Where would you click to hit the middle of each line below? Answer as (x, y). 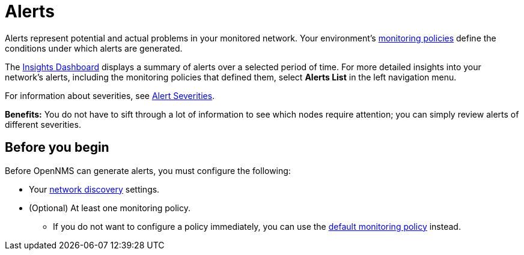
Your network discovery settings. (94, 189)
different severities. (43, 124)
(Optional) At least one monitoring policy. (110, 208)
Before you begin (57, 148)
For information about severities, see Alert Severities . (110, 95)
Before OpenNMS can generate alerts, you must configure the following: (148, 170)
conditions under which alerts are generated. (94, 48)
